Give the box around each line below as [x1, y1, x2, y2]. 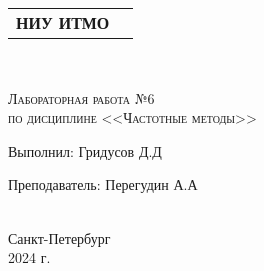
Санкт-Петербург [8, 227, 111, 248]
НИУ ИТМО [16, 11, 110, 34]
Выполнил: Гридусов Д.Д [8, 140, 162, 161]
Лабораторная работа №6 [8, 87, 155, 108]
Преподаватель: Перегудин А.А [8, 174, 198, 195]
